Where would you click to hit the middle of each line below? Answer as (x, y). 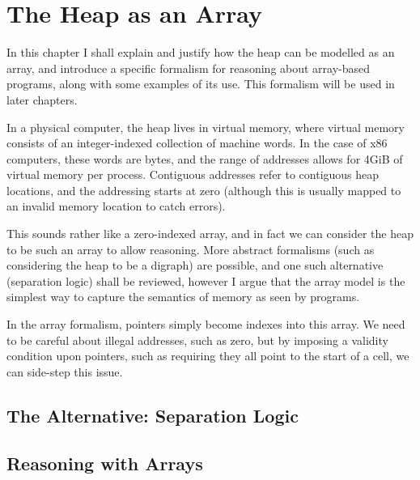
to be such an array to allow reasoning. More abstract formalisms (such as (191, 249)
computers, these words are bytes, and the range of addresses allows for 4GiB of (205, 158)
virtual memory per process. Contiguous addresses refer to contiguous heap (193, 174)
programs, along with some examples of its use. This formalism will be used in (201, 84)
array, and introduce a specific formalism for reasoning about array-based (189, 68)
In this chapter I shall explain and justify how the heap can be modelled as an (201, 52)
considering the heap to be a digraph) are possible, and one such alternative (195, 265)
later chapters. (42, 99)
